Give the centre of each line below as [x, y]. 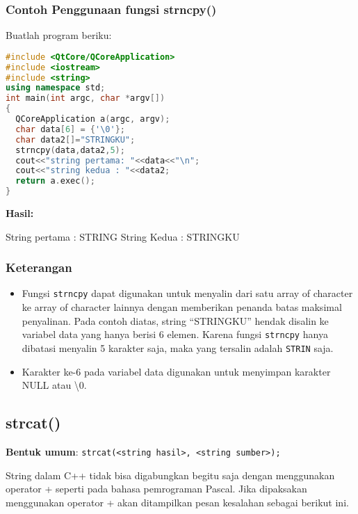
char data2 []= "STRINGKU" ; [75, 139]
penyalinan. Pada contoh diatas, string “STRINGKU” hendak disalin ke [175, 320]
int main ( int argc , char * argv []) [86, 98]
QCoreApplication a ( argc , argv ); [93, 119]
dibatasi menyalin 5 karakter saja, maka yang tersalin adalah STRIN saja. [178, 347]
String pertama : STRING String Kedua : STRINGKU [123, 236]
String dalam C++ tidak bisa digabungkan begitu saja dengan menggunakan [170, 475]
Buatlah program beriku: [59, 35]
